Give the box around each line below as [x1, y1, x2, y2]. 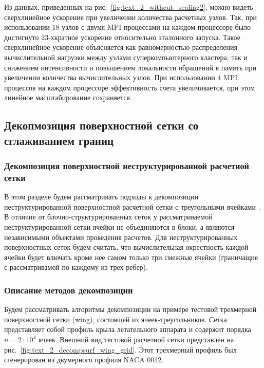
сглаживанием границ [4, 132, 114, 148]
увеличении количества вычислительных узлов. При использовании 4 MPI [4, 72, 238, 83]
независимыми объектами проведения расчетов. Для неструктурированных [4, 231, 238, 242]
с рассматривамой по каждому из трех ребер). [4, 262, 148, 272]
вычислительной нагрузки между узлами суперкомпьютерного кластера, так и [4, 51, 248, 62]
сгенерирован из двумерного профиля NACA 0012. [4, 354, 164, 365]
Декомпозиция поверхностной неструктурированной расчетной [4, 159, 250, 172]
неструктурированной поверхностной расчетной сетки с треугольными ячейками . [4, 201, 260, 212]
